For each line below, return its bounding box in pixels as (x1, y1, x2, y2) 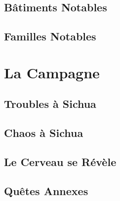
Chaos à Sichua (4, 125, 83, 140)
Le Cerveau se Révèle (4, 154, 117, 169)
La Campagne (4, 62, 100, 82)
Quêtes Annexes (4, 183, 88, 198)
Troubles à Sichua (4, 96, 96, 111)
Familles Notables (4, 29, 96, 44)
